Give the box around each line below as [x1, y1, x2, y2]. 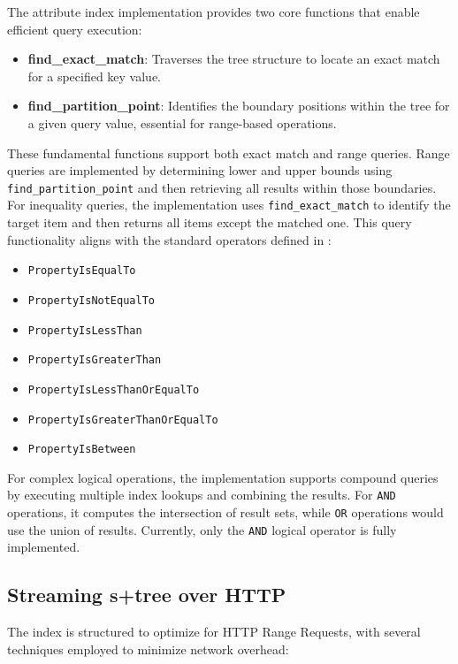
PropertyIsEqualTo [27, 264, 136, 278]
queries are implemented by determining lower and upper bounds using [7, 161, 393, 179]
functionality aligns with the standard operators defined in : [7, 230, 332, 248]
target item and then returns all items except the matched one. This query [7, 213, 412, 232]
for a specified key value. [27, 66, 162, 85]
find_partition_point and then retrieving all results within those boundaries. [7, 178, 437, 196]
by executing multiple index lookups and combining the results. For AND [7, 485, 396, 504]
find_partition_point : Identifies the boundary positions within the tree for [27, 96, 450, 115]
